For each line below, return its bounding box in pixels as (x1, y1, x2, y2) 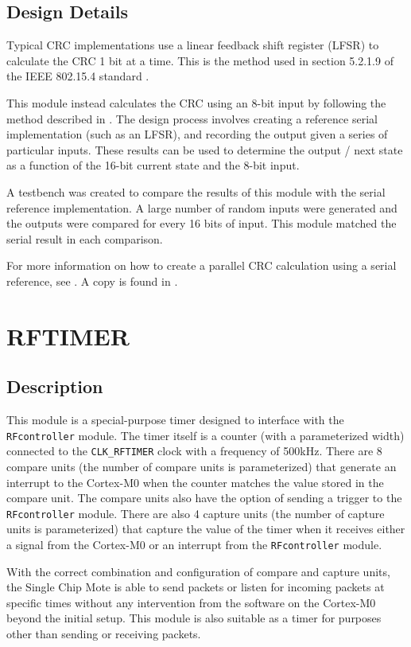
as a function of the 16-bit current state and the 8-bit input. (6, 157, 300, 173)
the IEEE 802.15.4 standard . (6, 68, 149, 84)
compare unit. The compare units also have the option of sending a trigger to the (6, 489, 402, 506)
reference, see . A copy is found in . (6, 272, 178, 289)
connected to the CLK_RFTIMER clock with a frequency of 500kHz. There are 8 (6, 442, 382, 459)
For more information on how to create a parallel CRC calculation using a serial (6, 257, 397, 274)
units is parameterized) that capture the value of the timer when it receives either (6, 520, 405, 537)
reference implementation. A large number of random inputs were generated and (6, 199, 397, 216)
